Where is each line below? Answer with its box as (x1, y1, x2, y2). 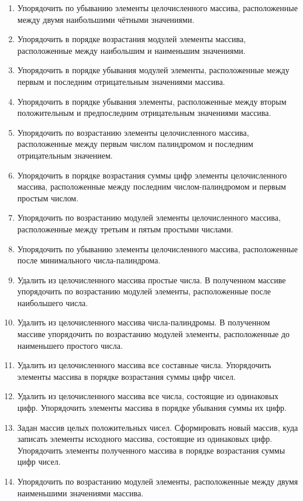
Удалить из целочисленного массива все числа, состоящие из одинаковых (17, 390, 279, 402)
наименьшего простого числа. (17, 339, 123, 351)
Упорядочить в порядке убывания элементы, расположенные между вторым (17, 95, 287, 107)
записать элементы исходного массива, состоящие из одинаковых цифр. (17, 433, 273, 445)
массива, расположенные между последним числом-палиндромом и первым (17, 180, 286, 193)
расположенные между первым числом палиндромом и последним (17, 138, 253, 150)
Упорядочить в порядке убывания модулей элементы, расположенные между (17, 64, 290, 76)
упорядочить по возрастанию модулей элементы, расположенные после (17, 285, 271, 297)
